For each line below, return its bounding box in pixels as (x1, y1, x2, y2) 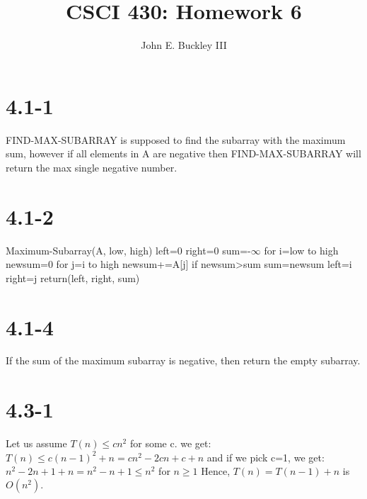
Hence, (201, 464, 231, 478)
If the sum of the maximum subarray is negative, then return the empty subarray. (6, 353, 361, 368)
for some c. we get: (129, 436, 211, 451)
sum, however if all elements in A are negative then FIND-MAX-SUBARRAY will (6, 146, 361, 161)
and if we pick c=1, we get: (206, 449, 325, 464)
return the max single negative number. (6, 159, 177, 174)
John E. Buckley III (141, 38, 227, 52)
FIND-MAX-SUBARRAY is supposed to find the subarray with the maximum (6, 132, 346, 147)
